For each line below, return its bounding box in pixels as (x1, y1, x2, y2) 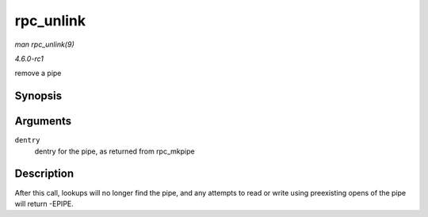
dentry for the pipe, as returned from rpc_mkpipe (34, 147, 195, 156)
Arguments (14, 115, 72, 128)
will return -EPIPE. (14, 199, 75, 208)
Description (14, 167, 75, 181)
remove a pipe (14, 68, 62, 78)
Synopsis (14, 89, 63, 103)
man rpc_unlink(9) (14, 40, 75, 49)
